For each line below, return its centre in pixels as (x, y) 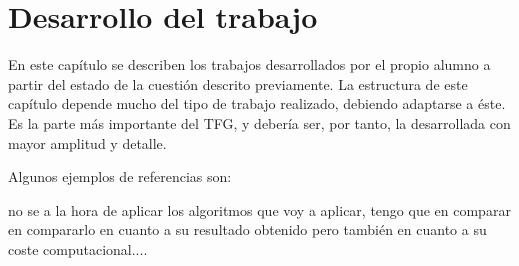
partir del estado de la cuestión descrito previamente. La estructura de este (238, 83)
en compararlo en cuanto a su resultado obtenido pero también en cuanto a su (247, 229)
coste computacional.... (78, 248)
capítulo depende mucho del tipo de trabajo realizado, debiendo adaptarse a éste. (257, 103)
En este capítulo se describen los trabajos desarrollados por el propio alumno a (249, 64)
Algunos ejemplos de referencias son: (120, 176)
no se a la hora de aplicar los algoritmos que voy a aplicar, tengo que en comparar (259, 209)
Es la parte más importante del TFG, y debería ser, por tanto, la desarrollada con (259, 122)
